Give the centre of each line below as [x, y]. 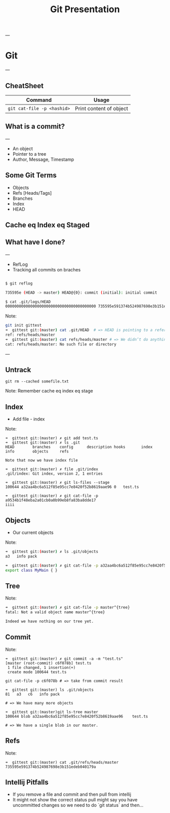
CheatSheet [25, 85]
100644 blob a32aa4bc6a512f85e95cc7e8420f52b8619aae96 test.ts [77, 716]
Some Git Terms [31, 175]
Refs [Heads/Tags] [32, 193]
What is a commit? [35, 127]
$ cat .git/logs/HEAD [28, 302]
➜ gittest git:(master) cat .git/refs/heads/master [62, 762]
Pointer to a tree [29, 154]
